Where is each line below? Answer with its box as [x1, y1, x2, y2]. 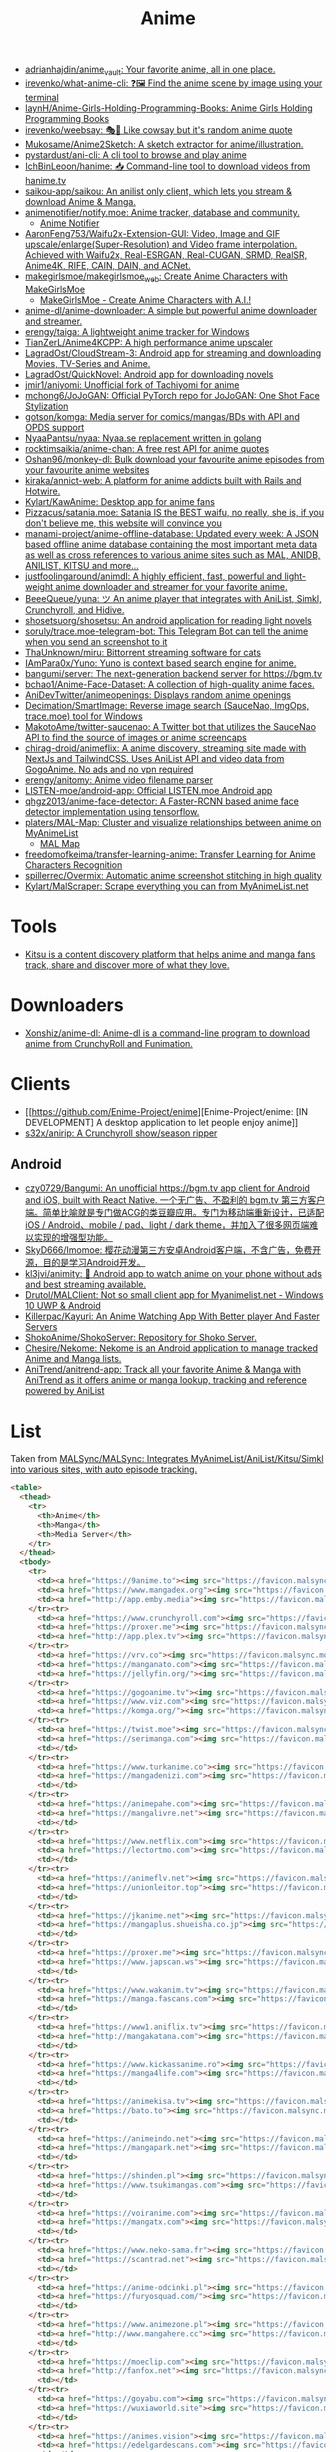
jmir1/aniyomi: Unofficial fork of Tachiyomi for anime [24, 378, 240, 391]
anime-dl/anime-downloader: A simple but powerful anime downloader [24, 304, 318, 316]
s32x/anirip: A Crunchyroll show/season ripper [24, 1127, 218, 1139]
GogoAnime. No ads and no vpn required [24, 763, 194, 775]
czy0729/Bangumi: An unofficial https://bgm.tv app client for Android [24, 1182, 310, 1194]
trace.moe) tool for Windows [24, 710, 143, 722]
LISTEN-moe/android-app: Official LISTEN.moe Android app [24, 784, 273, 796]
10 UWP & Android [24, 1300, 102, 1312]
